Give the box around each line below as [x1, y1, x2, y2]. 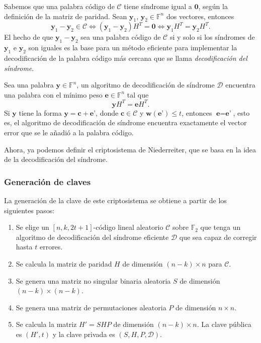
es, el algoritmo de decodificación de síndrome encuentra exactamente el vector [4, 117, 247, 128]
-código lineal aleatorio [93, 222, 163, 232]
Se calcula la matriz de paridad [16, 259, 112, 269]
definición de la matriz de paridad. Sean [4, 11, 127, 21]
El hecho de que [4, 32, 53, 42]
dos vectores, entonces [166, 11, 234, 21]
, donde [96, 107, 119, 118]
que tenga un [200, 222, 241, 232]
